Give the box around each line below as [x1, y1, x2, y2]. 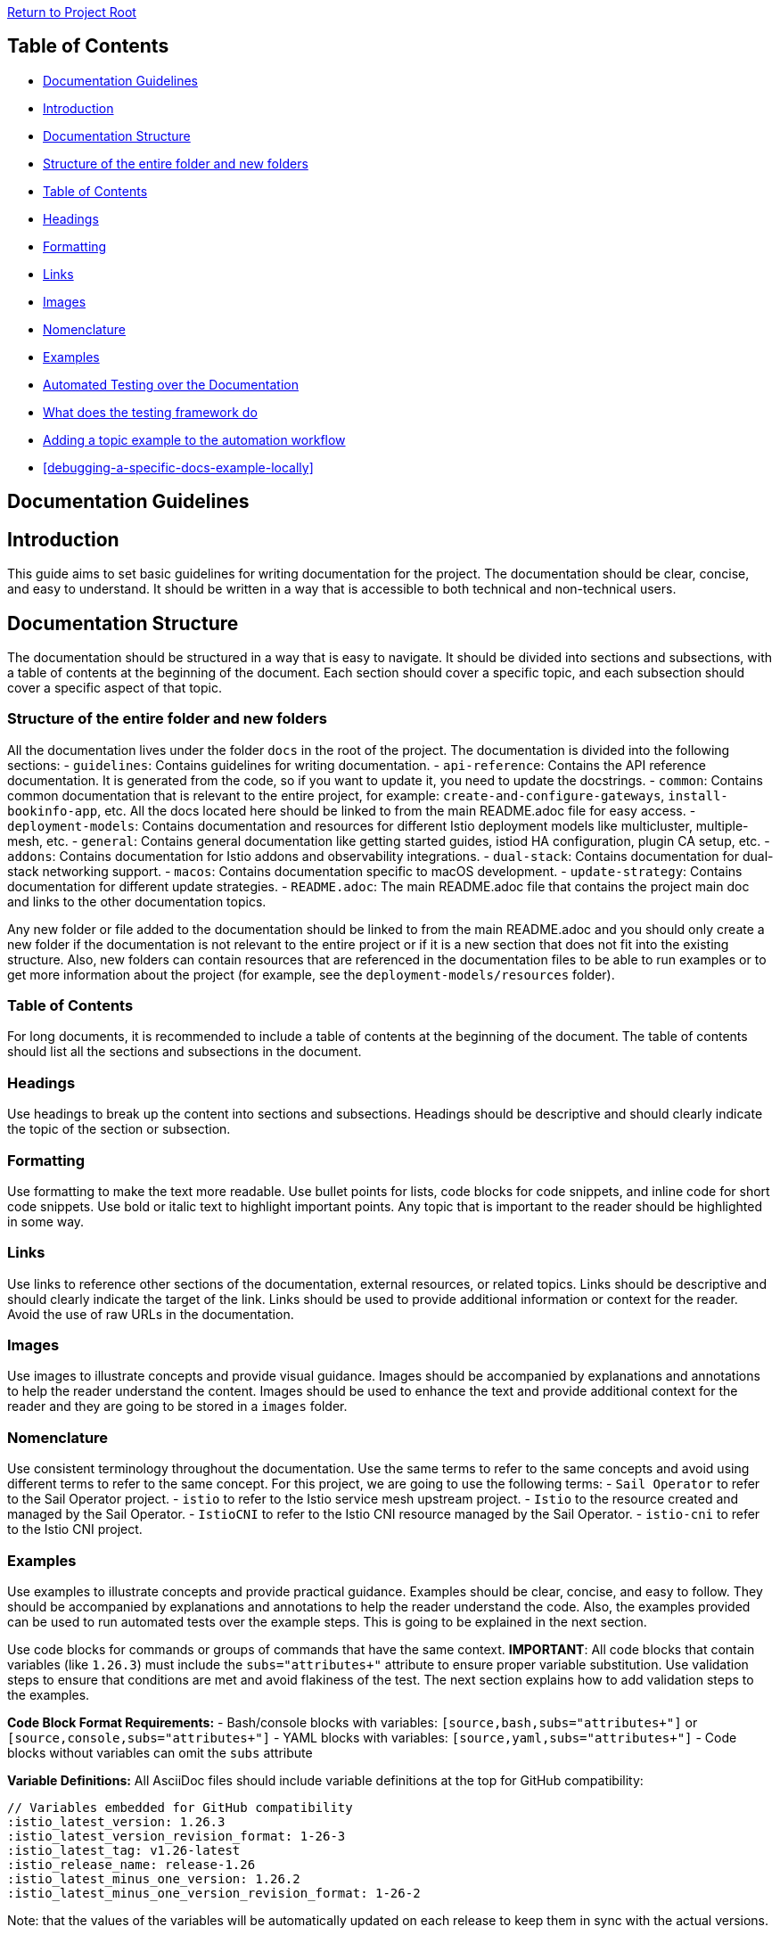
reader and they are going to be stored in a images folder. [7, 1398, 348, 1414]
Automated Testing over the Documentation [43, 376, 299, 392]
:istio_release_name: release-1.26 [7, 1857, 256, 1872]
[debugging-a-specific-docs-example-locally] [43, 459, 314, 475]
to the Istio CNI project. [7, 1521, 143, 1537]
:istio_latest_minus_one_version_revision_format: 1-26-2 [7, 1885, 421, 1900]
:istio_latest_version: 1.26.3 [7, 1814, 226, 1829]
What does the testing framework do [43, 404, 258, 420]
